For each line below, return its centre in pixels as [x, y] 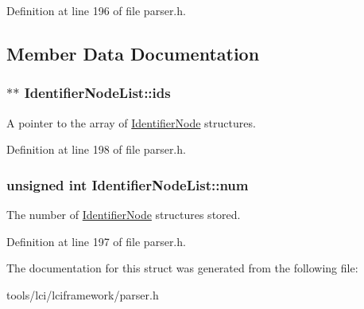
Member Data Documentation [133, 53]
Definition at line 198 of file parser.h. [96, 149]
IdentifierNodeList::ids [97, 93]
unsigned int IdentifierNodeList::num [128, 184]
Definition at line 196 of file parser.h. [96, 10]
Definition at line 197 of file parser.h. [96, 241]
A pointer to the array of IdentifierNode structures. [131, 122]
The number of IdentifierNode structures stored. [124, 214]
